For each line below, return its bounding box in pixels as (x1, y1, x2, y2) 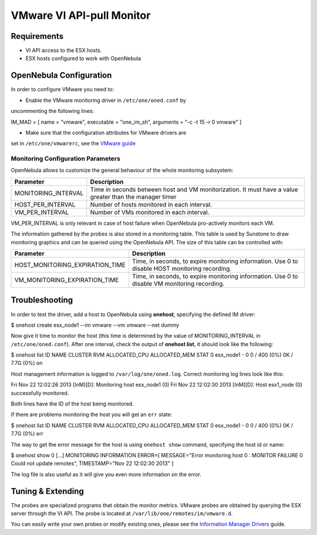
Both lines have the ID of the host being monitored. (11, 400, 134, 407)
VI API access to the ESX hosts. (25, 47, 102, 54)
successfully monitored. (11, 389, 69, 397)
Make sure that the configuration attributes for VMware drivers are (25, 129, 187, 136)
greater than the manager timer (90, 192, 177, 201)
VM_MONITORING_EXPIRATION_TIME (14, 276, 119, 284)
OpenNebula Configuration (11, 71, 112, 81)
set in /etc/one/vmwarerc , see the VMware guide (11, 140, 136, 147)
